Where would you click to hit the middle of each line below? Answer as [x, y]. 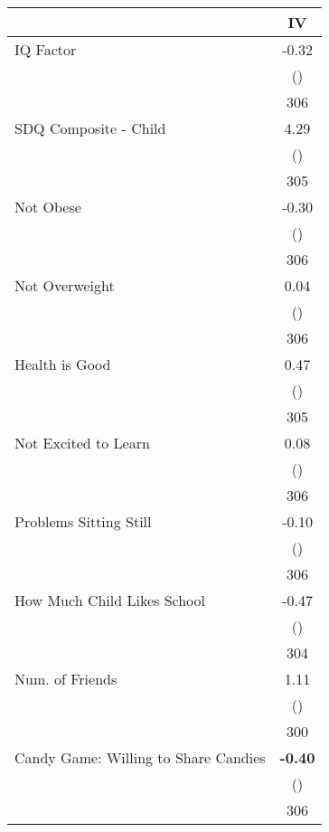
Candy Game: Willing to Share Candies [140, 757]
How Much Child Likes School [110, 600]
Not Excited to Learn [82, 443]
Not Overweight [65, 285]
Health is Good [63, 364]
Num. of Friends [66, 679]
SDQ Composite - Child [90, 128]
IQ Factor [46, 49]
